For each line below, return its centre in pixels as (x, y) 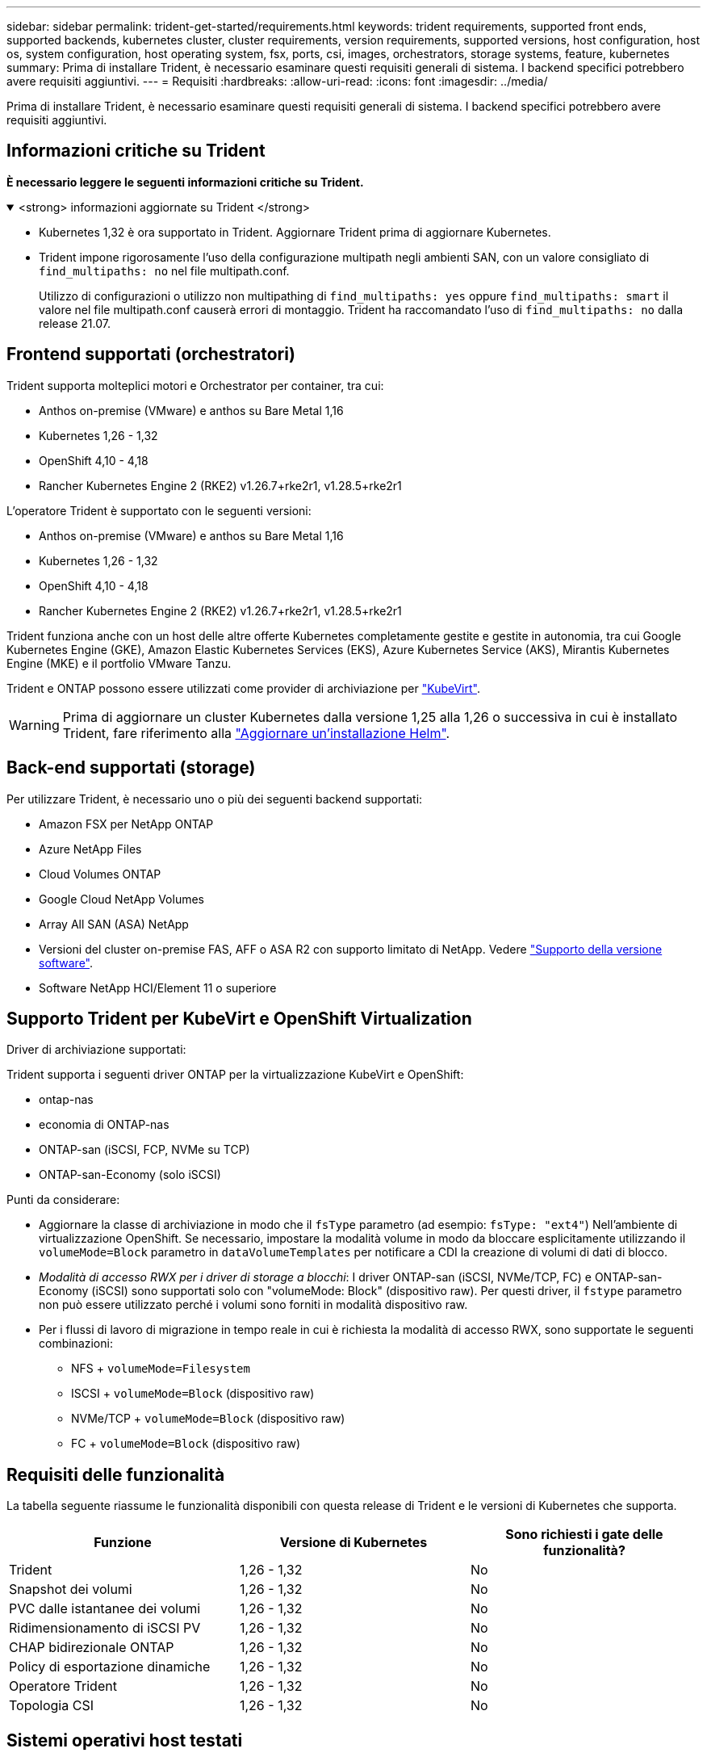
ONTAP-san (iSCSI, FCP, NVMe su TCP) (144, 1150)
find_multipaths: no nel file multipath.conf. (164, 270)
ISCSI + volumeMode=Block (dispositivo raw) (193, 1394)
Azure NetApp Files (90, 849)
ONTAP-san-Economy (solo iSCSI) (130, 1175)
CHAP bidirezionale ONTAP (92, 1648)
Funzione (123, 1543)
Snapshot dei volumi (71, 1589)
